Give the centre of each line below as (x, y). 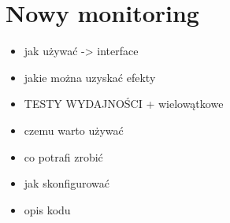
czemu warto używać (74, 130)
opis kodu (47, 209)
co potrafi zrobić (63, 156)
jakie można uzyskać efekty (90, 77)
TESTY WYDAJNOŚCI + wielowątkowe (124, 104)
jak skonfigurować (67, 183)
